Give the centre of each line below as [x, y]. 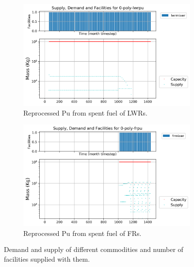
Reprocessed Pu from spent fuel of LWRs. [85, 112]
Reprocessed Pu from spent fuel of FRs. [82, 233]
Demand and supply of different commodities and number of [94, 249]
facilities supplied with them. [47, 259]
